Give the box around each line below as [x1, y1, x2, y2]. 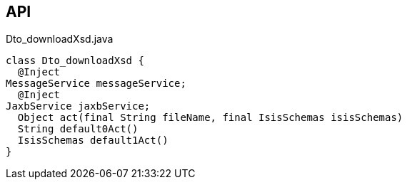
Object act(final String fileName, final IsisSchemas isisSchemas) [17, 112, 403, 124]
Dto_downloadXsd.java [6, 33, 114, 46]
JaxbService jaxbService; [6, 100, 151, 112]
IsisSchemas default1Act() [17, 134, 169, 147]
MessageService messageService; [6, 78, 186, 90]
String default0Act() [17, 123, 139, 135]
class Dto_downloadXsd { [6, 55, 144, 67]
